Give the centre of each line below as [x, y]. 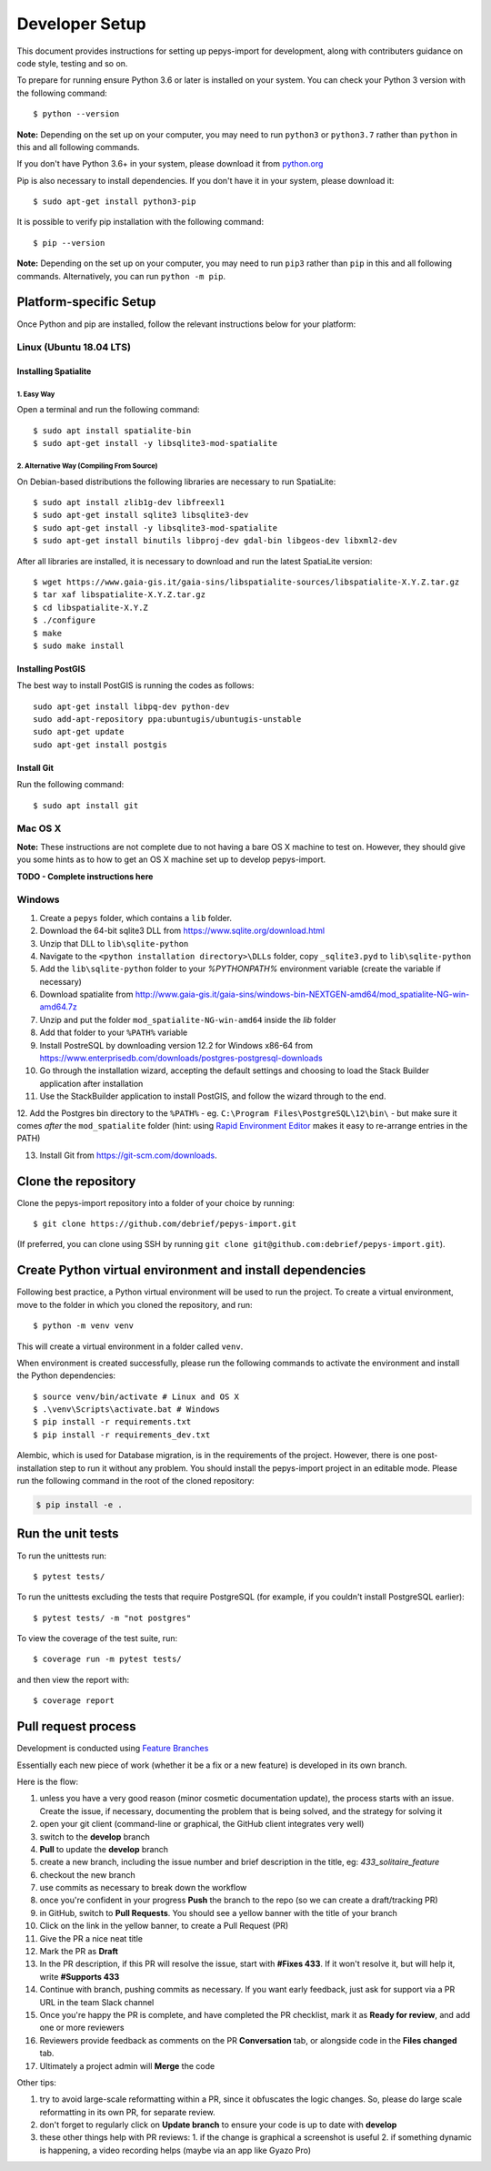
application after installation [91, 1083]
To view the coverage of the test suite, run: [97, 1638]
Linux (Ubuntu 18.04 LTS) [74, 348]
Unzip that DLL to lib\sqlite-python [114, 943]
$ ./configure [64, 620]
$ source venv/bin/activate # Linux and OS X [136, 1396]
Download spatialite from [86, 994]
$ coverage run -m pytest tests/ [107, 1659]
